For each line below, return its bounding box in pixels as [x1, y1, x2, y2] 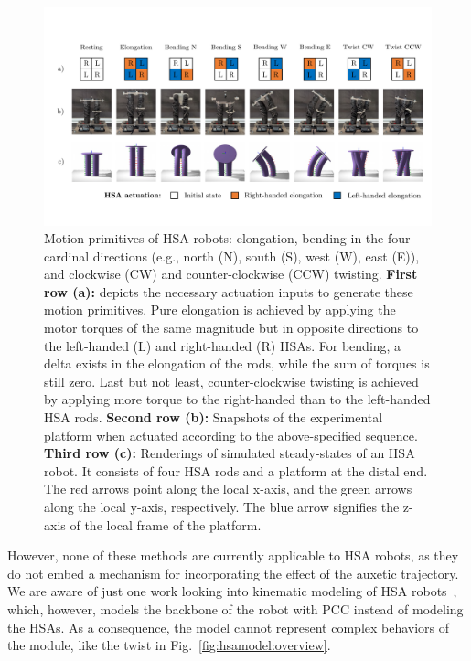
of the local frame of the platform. [70, 515, 262, 534]
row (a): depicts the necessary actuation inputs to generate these [44, 282, 413, 301]
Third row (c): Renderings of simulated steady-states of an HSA [44, 443, 415, 463]
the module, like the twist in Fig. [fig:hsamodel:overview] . [7, 635, 331, 655]
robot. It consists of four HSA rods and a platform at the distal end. [44, 461, 428, 480]
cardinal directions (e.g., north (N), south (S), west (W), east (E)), [44, 246, 420, 265]
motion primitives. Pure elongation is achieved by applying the [44, 300, 396, 319]
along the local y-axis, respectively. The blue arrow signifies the [44, 497, 400, 516]
